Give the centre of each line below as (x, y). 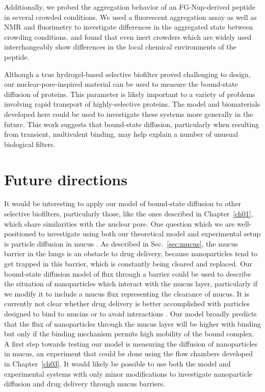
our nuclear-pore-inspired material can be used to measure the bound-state (121, 84)
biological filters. (30, 144)
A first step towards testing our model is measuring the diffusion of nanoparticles (131, 343)
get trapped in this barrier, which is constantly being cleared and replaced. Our (128, 263)
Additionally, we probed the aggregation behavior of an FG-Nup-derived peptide (130, 7)
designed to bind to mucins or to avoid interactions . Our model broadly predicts (130, 313)
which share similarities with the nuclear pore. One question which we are (120, 223)
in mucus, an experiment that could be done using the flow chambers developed (128, 353)
